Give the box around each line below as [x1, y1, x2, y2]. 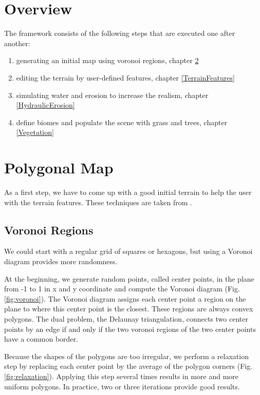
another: [4, 37, 30, 48]
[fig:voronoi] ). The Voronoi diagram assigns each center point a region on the [4, 293, 246, 304]
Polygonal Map [4, 157, 114, 178]
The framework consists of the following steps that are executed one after [4, 28, 235, 38]
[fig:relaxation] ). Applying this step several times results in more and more [4, 370, 239, 381]
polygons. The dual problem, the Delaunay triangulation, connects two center [4, 313, 248, 324]
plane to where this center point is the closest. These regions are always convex [4, 303, 253, 314]
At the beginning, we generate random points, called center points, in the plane [4, 273, 254, 284]
